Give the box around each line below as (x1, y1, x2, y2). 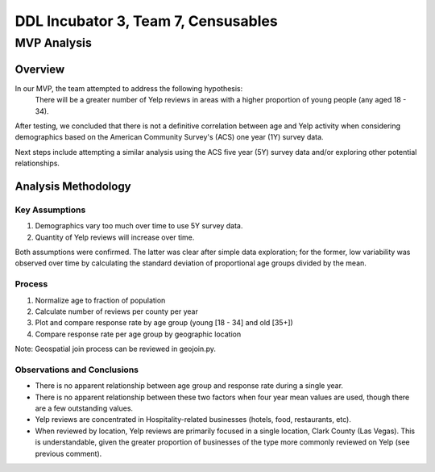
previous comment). (35, 449, 102, 458)
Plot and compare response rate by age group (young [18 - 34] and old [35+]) (35, 318, 293, 328)
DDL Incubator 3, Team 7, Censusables (14, 12, 278, 30)
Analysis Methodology (14, 179, 132, 193)
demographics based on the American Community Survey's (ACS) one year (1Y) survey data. (14, 132, 324, 142)
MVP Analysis (14, 36, 92, 50)
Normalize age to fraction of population (35, 295, 166, 305)
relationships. (14, 158, 60, 169)
